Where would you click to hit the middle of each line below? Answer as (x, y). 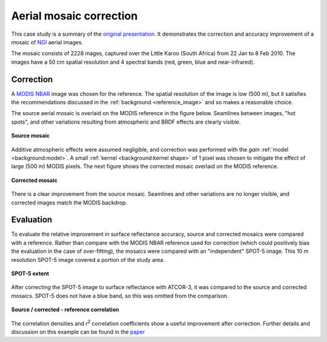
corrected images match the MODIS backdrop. (69, 203)
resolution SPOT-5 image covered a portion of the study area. (88, 260)
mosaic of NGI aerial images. (47, 42)
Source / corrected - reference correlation (65, 310)
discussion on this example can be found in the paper (78, 332)
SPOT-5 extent (30, 273)
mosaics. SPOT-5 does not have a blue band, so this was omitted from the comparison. (120, 296)
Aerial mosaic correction (74, 16)
